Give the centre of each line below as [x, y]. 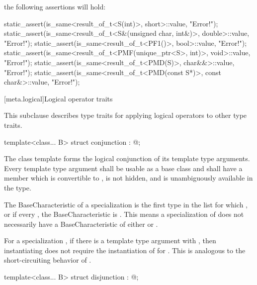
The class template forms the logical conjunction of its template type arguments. [127, 158]
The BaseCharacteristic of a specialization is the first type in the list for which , [126, 204]
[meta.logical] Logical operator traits [58, 98]
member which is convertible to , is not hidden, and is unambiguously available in [128, 178]
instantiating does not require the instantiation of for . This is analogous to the [125, 250]
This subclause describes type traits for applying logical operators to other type [126, 115]
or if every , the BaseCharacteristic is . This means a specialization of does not [124, 214]
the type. [18, 187]
